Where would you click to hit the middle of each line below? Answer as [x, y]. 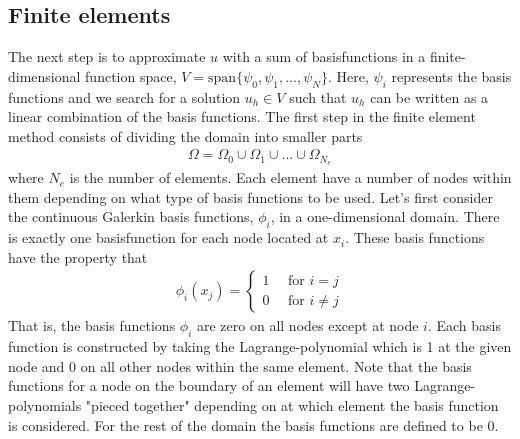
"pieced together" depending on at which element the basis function [292, 405]
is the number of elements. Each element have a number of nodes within [290, 177]
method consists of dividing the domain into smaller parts [185, 135]
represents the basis [451, 75]
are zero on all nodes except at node [308, 325]
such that [318, 96]
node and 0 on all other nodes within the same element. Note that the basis [240, 365]
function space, [131, 75]
